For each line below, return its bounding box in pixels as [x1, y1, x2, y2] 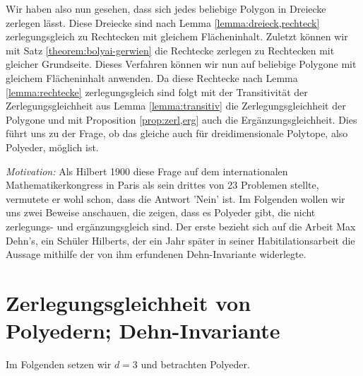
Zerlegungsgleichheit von [6, 288, 251, 317]
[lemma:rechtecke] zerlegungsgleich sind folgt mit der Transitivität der [6, 84, 308, 99]
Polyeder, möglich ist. [6, 139, 99, 154]
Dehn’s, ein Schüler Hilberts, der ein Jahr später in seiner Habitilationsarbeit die [6, 233, 355, 247]
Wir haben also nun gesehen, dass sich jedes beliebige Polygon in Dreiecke [6, 1, 326, 16]
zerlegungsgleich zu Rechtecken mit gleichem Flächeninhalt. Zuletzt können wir [6, 29, 348, 44]
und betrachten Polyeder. [141, 357, 250, 371]
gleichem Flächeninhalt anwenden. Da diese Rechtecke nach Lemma [6, 70, 298, 85]
